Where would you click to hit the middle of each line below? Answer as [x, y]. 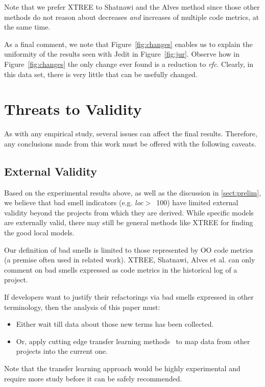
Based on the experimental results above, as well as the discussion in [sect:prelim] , [133, 192]
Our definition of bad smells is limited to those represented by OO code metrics [129, 249]
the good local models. [39, 233]
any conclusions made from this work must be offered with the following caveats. [130, 143]
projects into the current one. [62, 351]
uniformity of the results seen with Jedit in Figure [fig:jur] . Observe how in [122, 54]
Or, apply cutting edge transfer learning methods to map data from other [133, 341]
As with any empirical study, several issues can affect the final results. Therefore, [131, 134]
